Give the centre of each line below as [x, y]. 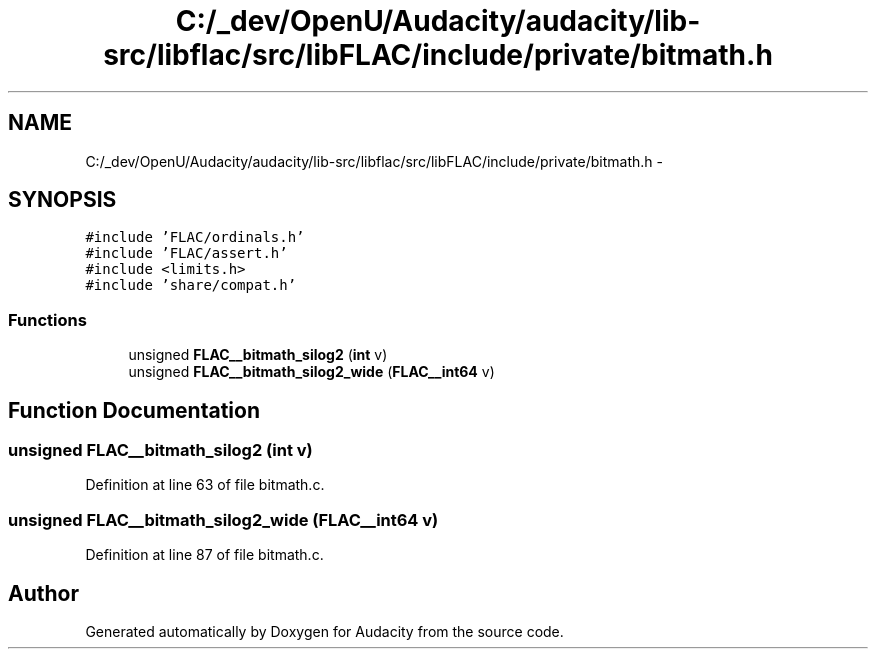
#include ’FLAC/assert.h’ [186, 253]
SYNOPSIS [62, 200]
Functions [47, 319]
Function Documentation [134, 410]
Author [43, 593]
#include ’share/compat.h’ [191, 285]
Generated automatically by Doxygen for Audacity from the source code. [324, 631]
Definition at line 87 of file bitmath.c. [204, 555]
